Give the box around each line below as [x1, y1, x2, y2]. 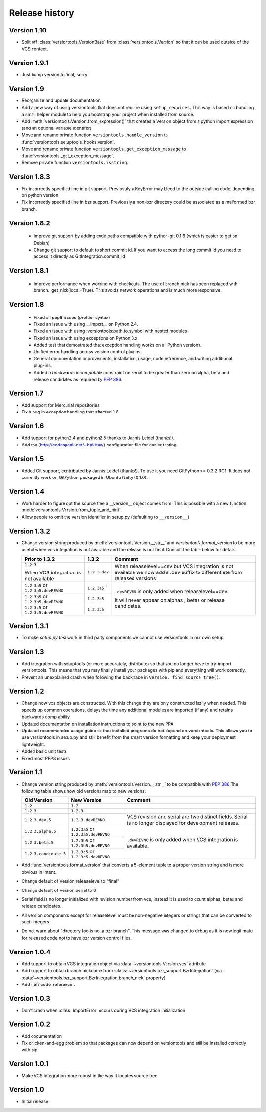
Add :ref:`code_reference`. [21, 981, 76, 987]
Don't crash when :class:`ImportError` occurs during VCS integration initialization [21, 1007, 186, 1013]
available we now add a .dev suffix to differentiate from [114, 569, 242, 575]
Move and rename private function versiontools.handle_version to [21, 132, 168, 138]
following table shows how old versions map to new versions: [21, 788, 146, 794]
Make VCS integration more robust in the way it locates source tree [21, 1073, 158, 1079]
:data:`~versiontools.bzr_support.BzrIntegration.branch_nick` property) [21, 975, 166, 981]
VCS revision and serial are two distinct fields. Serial [127, 813, 248, 820]
